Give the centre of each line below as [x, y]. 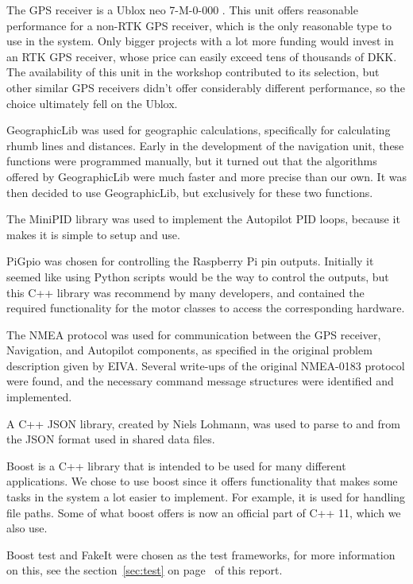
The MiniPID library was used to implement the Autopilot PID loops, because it [203, 219]
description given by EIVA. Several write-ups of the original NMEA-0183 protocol [206, 365]
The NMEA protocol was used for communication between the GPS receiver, [194, 334]
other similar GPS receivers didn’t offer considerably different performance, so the [206, 87]
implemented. [39, 397]
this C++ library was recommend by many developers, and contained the [185, 292]
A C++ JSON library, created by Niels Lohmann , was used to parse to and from [203, 423]
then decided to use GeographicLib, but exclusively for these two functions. [190, 192]
